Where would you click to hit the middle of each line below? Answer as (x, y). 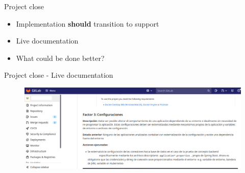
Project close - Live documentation (59, 75)
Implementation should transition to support (88, 23)
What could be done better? (60, 58)
